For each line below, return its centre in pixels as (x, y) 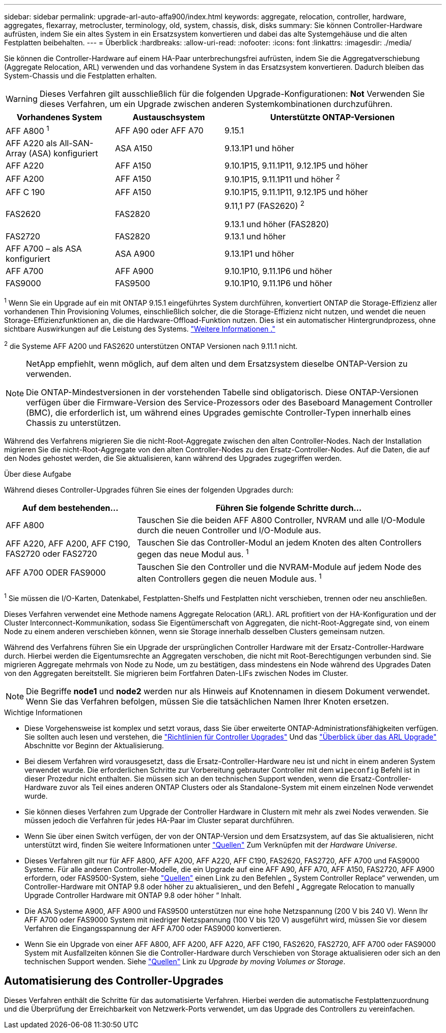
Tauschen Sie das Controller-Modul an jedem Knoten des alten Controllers (279, 543)
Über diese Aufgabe (38, 474)
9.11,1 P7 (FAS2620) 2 (264, 205)
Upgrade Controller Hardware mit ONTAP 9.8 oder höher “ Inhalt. (133, 895)
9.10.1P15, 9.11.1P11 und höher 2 (282, 179)
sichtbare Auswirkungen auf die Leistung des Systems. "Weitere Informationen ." (140, 329)
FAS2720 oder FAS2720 (51, 553)
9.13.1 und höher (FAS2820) (277, 224)
